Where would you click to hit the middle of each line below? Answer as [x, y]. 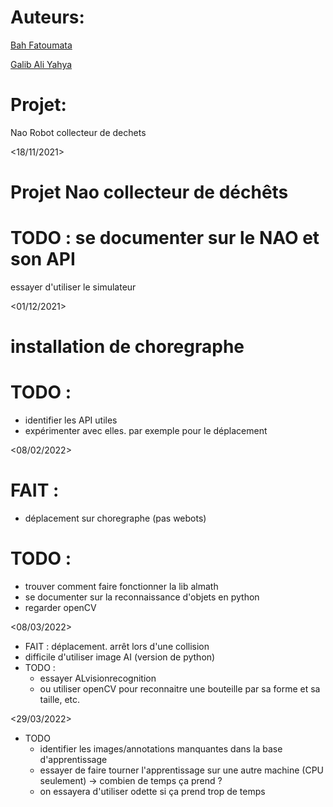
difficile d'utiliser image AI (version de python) [120, 657]
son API [43, 259]
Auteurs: [47, 17]
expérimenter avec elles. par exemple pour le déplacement [146, 431]
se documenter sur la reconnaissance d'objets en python [142, 597]
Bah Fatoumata [41, 45]
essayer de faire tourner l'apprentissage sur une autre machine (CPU [182, 770]
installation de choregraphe [127, 347]
